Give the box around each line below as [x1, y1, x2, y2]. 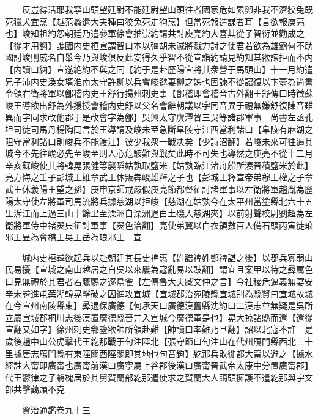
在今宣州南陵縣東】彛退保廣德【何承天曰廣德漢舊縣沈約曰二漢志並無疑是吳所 [5, 299, 313, 312]
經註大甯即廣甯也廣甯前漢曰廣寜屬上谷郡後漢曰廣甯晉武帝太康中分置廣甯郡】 [5, 359, 309, 372]
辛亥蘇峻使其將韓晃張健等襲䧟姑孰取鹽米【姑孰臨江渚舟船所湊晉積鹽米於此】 [5, 158, 313, 171]
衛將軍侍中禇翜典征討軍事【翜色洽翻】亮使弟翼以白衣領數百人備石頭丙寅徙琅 [5, 218, 313, 231]
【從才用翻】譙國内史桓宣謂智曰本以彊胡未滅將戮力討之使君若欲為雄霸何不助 [5, 39, 313, 51]
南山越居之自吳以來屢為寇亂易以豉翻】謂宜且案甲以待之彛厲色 [64, 263, 313, 276]
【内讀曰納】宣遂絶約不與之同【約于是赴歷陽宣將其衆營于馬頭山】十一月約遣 [5, 62, 313, 75]
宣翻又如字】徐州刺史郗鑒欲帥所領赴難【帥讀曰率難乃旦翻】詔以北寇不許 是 [5, 323, 313, 336]
